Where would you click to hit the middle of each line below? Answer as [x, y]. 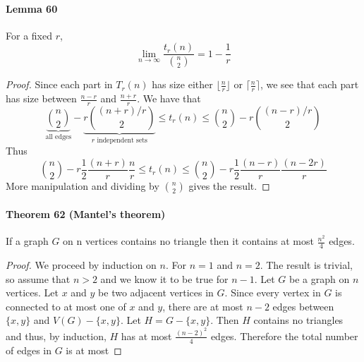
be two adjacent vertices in [156, 292]
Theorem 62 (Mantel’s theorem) [86, 214]
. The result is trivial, [306, 265]
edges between [303, 306]
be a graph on [320, 278]
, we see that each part [309, 84]
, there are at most [203, 306]
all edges [59, 137]
